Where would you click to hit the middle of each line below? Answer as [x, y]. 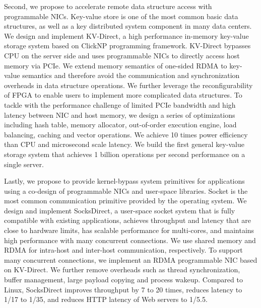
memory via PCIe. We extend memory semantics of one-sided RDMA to [116, 65]
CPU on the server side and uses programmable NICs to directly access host [122, 55]
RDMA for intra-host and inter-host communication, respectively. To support [123, 250]
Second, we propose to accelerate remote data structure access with [108, 6]
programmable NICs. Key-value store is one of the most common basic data [121, 16]
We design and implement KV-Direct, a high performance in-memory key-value [126, 35]
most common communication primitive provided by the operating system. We [125, 201]
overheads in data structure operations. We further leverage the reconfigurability [128, 85]
